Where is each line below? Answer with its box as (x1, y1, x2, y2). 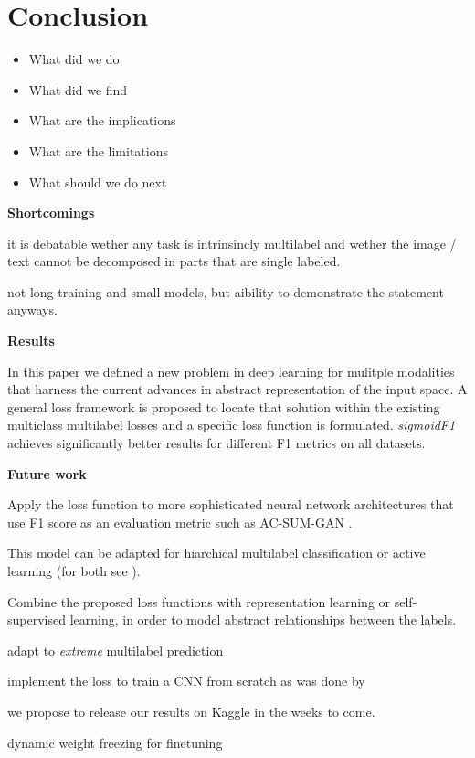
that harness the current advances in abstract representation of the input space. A (7, 379, 468, 399)
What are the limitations (28, 141, 168, 160)
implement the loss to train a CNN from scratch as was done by (7, 671, 365, 690)
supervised (7, 610, 66, 629)
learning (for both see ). (7, 561, 141, 580)
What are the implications (28, 111, 176, 130)
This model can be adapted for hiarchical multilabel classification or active (7, 543, 426, 562)
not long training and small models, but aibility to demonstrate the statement (7, 282, 444, 301)
